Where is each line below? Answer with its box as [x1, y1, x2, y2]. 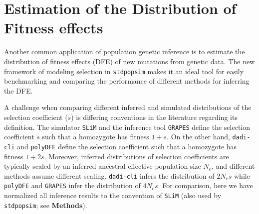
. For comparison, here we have [158, 180, 253, 191]
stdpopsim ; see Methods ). [4, 200, 87, 210]
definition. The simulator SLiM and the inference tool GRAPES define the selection [4, 121, 251, 132]
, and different [211, 161, 255, 171]
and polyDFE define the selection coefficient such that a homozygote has [17, 141, 237, 151]
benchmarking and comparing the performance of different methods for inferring [4, 76, 250, 86]
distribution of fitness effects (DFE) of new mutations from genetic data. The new [4, 56, 255, 66]
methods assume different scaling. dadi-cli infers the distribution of [4, 170, 215, 181]
